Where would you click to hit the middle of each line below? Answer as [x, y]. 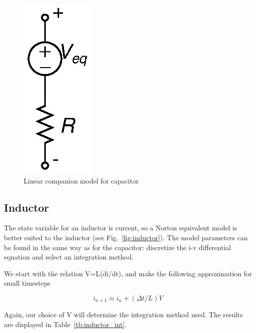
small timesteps [27, 283]
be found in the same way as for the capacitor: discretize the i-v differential [118, 247]
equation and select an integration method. [69, 257]
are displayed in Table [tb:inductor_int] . [65, 324]
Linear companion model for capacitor [81, 180]
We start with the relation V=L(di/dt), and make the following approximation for [128, 273]
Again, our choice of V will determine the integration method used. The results [123, 314]
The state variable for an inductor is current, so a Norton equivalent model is [121, 228]
